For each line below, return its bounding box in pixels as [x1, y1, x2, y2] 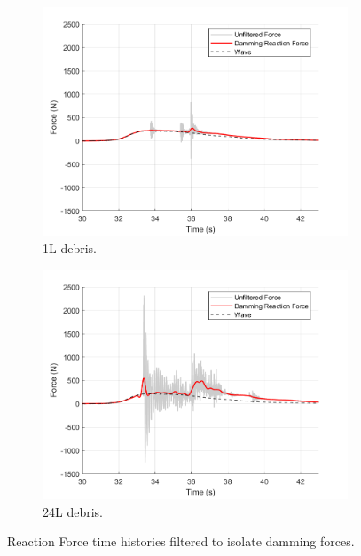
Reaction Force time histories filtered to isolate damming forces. [7, 532, 355, 551]
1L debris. [43, 239, 97, 258]
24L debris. [43, 502, 103, 520]
